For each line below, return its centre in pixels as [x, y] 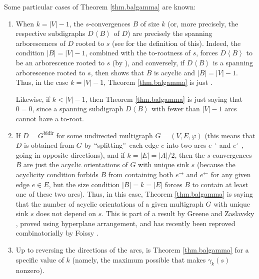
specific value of [40, 259]
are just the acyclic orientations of [76, 164]
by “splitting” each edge [121, 145]
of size [150, 23]
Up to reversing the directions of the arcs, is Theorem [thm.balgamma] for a [132, 250]
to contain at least [220, 184]
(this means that [230, 135]
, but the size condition [84, 184]
